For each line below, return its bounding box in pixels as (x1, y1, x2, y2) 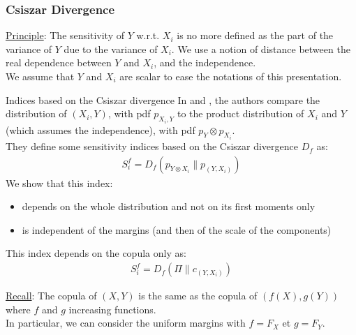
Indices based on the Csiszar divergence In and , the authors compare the (6, 92, 320, 107)
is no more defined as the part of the (177, 28, 334, 43)
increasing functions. (68, 301, 156, 316)
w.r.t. (136, 28, 160, 43)
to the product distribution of (177, 106, 304, 121)
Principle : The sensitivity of (6, 28, 124, 43)
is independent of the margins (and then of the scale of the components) (22, 222, 332, 237)
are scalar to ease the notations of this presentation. (119, 69, 342, 83)
